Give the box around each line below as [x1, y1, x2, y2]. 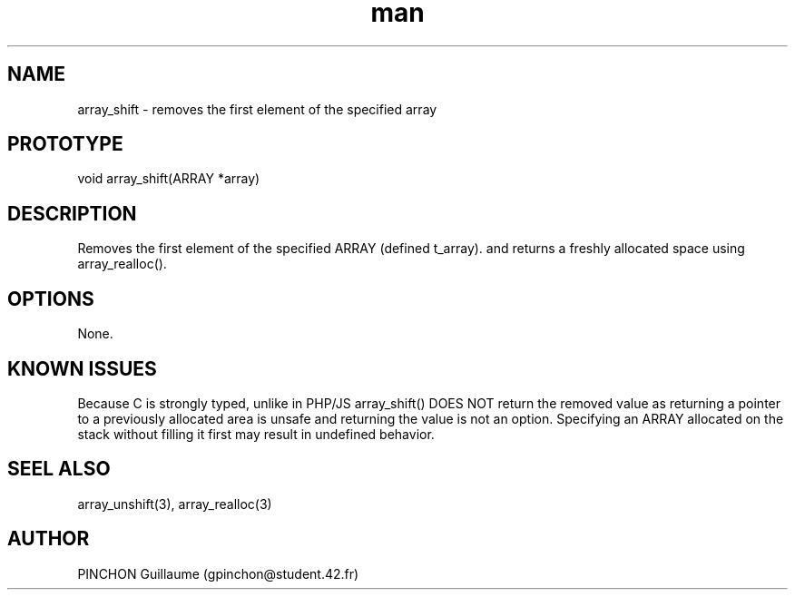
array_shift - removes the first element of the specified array [77, 101, 437, 117]
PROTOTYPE [7, 132, 123, 156]
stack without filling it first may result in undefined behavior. [77, 426, 435, 442]
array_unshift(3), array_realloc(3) [77, 495, 272, 512]
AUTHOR [7, 527, 90, 551]
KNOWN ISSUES [7, 357, 157, 380]
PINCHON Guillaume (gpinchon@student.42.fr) [77, 565, 359, 582]
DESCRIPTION [7, 201, 137, 225]
